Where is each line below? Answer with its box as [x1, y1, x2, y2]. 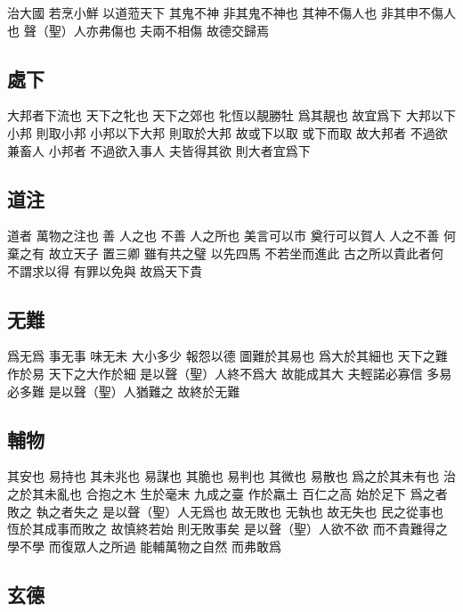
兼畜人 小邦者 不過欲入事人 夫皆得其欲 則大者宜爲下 [7, 141, 311, 159]
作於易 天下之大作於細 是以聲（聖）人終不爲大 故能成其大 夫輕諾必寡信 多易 [7, 363, 452, 382]
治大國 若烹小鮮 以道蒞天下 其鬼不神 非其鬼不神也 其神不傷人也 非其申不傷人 [7, 4, 456, 21]
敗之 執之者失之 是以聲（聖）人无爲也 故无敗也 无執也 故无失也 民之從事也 [7, 502, 443, 520]
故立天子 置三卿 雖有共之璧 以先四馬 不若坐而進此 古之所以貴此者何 [48, 243, 443, 262]
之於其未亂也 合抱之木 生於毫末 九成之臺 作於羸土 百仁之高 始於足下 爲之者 [7, 484, 448, 502]
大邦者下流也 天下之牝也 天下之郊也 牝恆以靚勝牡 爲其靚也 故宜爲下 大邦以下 [7, 106, 456, 125]
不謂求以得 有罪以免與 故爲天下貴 [7, 261, 203, 280]
